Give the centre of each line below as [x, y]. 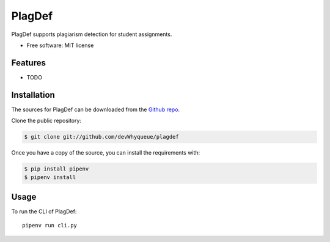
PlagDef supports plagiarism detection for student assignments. [92, 34]
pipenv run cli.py [50, 226]
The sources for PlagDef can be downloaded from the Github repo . [96, 109]
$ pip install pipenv [57, 169]
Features [28, 63]
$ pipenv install [50, 178]
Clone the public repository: [46, 121]
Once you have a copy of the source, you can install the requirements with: [106, 153]
